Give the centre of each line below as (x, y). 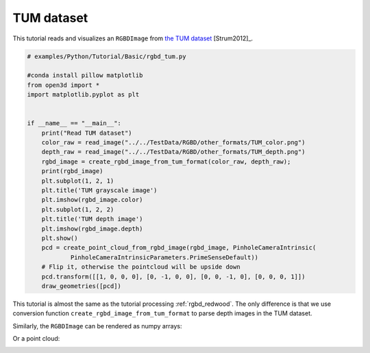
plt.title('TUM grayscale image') (99, 191)
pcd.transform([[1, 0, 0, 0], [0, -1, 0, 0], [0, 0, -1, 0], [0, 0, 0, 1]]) (173, 276)
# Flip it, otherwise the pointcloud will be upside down (141, 267)
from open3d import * (63, 85)
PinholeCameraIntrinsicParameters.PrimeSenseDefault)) (164, 257)
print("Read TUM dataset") (87, 133)
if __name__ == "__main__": (74, 123)
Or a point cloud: (36, 339)
